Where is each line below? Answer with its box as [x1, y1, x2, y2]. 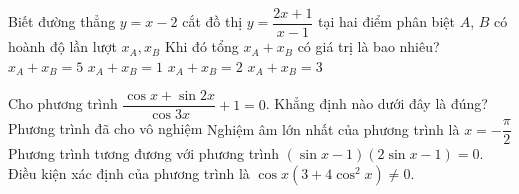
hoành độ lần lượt [8, 36, 117, 57]
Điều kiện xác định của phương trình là [8, 162, 250, 183]
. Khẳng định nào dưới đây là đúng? [265, 93, 488, 114]
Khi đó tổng [164, 36, 239, 57]
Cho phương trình [8, 93, 118, 114]
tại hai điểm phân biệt [318, 11, 455, 32]
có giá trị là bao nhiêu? [297, 36, 440, 57]
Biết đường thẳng [8, 11, 116, 32]
